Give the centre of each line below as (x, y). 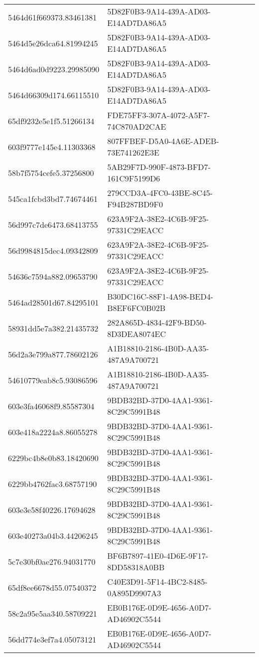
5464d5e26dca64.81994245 (53, 43)
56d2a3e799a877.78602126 (53, 354)
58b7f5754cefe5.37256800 (51, 172)
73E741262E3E (133, 152)
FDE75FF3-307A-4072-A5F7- (159, 115)
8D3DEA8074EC (136, 334)
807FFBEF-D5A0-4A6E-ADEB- (163, 141)
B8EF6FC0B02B (136, 308)
